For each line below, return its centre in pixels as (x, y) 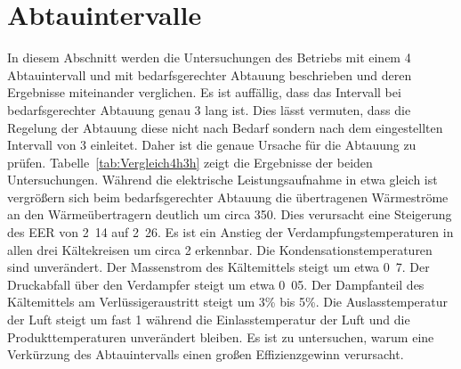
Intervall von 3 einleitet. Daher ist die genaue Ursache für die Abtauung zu (212, 145)
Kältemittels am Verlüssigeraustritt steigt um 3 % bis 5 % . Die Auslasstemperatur (227, 302)
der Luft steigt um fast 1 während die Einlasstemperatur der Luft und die (209, 320)
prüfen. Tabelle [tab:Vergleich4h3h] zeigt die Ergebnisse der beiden (190, 162)
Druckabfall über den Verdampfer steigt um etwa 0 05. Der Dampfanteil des (216, 284)
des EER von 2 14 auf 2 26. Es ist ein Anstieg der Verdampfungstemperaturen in (230, 232)
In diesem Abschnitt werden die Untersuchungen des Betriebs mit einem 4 (209, 57)
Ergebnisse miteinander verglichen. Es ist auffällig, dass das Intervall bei (204, 92)
